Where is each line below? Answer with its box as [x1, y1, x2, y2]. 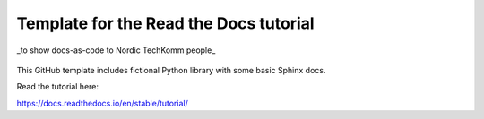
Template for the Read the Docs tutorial [16, 13, 315, 33]
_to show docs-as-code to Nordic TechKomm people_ [16, 45, 216, 55]
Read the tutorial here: [16, 81, 99, 92]
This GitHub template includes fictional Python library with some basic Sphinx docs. [16, 64, 326, 75]
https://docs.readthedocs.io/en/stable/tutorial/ [16, 98, 188, 108]
